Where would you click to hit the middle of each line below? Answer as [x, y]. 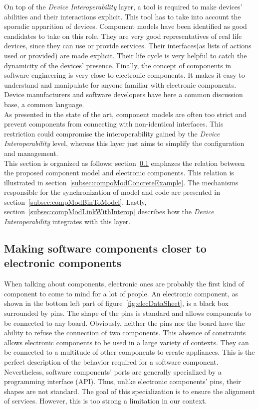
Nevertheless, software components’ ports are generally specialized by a [113, 371]
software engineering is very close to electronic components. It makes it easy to [125, 75]
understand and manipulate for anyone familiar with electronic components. [120, 84]
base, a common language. [44, 104]
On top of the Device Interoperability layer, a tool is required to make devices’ [123, 6]
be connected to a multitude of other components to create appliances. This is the [129, 352]
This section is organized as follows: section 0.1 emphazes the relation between [125, 163]
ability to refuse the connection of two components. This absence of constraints [125, 333]
